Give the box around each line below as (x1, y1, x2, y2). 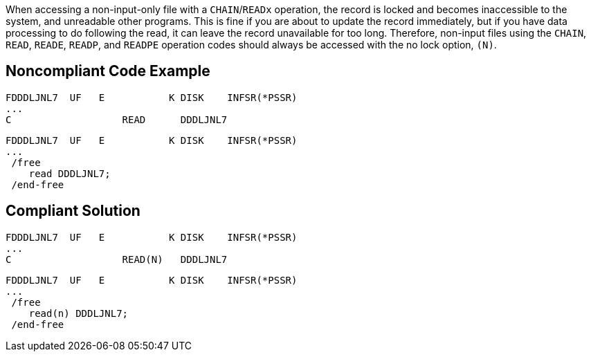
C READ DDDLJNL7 (6, 113, 228, 125)
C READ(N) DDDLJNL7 (6, 253, 228, 265)
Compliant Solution (6, 202, 140, 220)
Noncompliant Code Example (6, 62, 210, 80)
